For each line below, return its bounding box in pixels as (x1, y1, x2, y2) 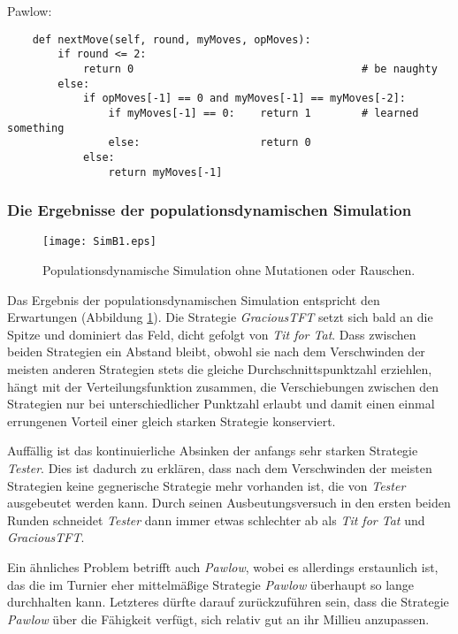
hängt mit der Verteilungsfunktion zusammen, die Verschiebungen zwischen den (7, 377, 439, 395)
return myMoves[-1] (108, 165, 223, 179)
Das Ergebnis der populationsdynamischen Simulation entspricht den (7, 290, 380, 309)
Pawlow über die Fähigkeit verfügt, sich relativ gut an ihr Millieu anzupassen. (7, 609, 430, 628)
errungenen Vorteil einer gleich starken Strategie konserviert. (7, 411, 336, 430)
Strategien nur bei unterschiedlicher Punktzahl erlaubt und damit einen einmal (7, 394, 435, 413)
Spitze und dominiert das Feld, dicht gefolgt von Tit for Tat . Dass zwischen (7, 325, 416, 343)
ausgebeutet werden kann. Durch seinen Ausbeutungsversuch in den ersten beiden (7, 493, 451, 512)
